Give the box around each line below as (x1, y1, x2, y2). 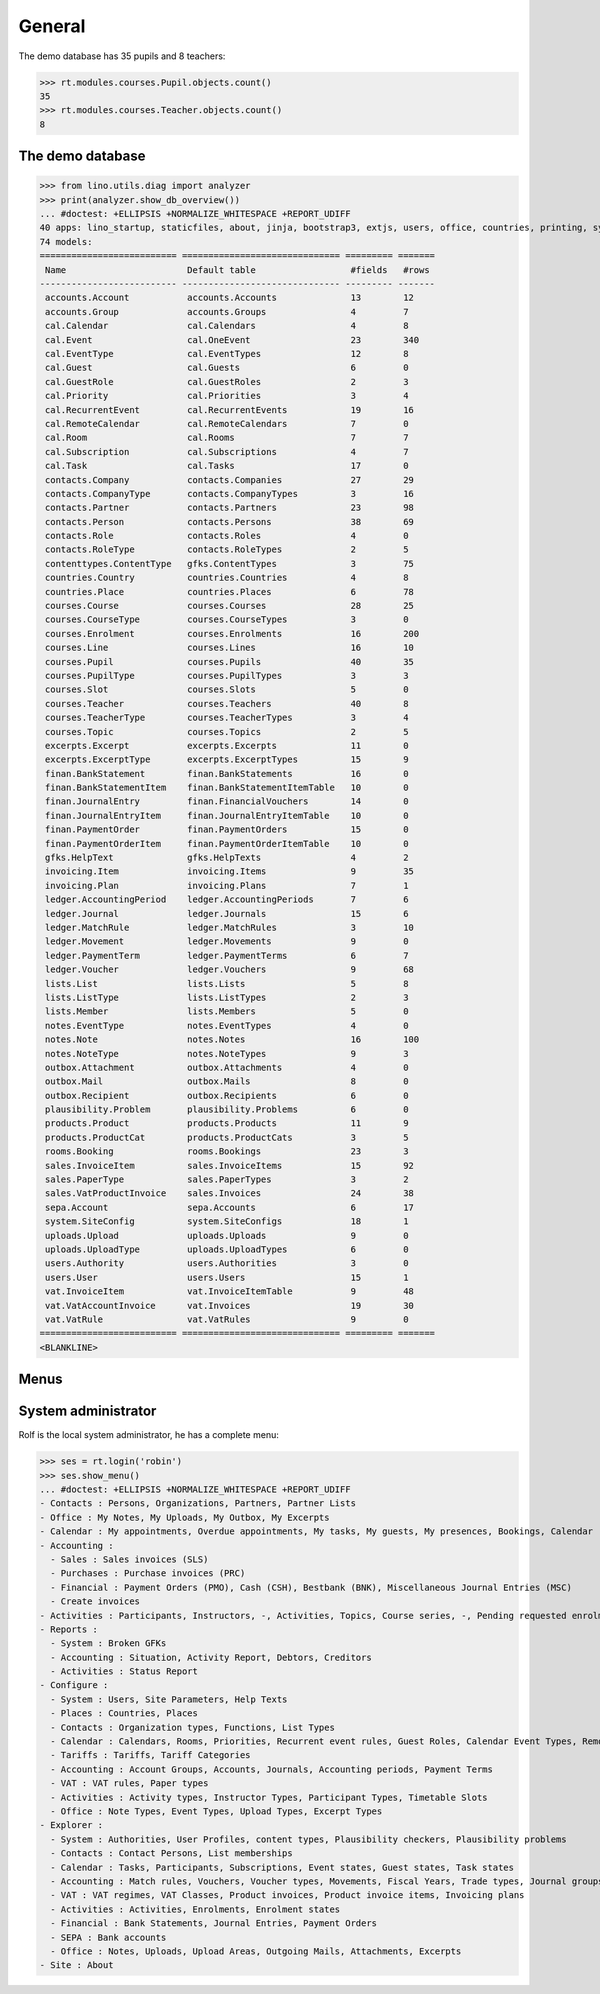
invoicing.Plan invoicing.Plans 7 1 (45, 880, 409, 891)
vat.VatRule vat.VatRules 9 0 (45, 1313, 409, 1325)
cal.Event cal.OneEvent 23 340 (45, 334, 420, 345)
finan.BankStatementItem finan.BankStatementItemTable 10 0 (45, 782, 409, 794)
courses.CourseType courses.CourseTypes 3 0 (45, 614, 409, 625)
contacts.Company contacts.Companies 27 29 (45, 474, 415, 485)
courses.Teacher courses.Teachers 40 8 (45, 698, 409, 709)
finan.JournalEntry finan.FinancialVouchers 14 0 (45, 796, 409, 807)
